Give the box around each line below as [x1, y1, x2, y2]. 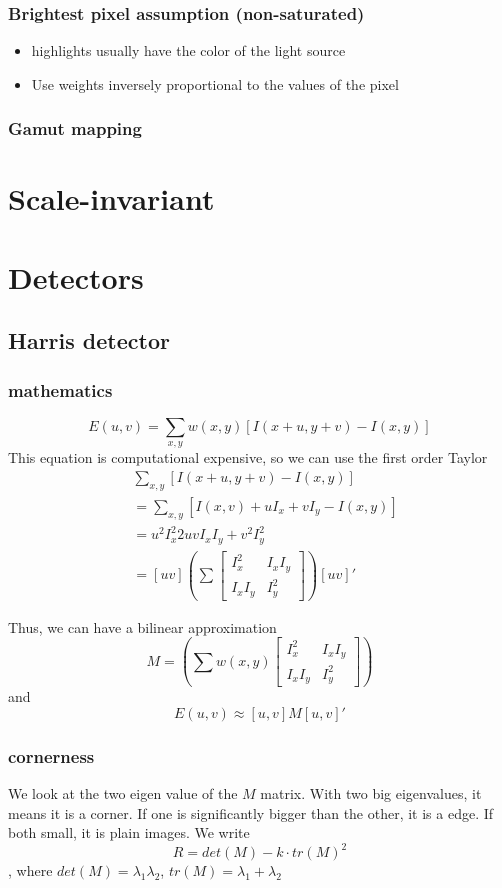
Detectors [8, 256, 144, 297]
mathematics [8, 377, 113, 402]
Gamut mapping [8, 116, 142, 141]
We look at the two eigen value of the [8, 783, 238, 804]
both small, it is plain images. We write [8, 822, 250, 843]
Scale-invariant [8, 178, 215, 219]
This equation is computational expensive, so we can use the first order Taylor [8, 447, 488, 468]
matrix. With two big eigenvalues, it [260, 783, 482, 804]
